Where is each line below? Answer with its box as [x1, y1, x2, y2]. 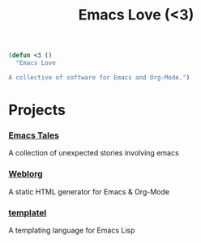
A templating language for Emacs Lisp [8, 225, 135, 235]
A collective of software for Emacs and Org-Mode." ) [8, 73, 190, 82]
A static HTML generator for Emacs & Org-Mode [8, 186, 170, 196]
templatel [8, 207, 47, 218]
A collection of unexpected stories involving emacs [8, 148, 180, 158]
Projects [8, 101, 66, 119]
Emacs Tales [8, 130, 59, 141]
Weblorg [8, 168, 43, 180]
